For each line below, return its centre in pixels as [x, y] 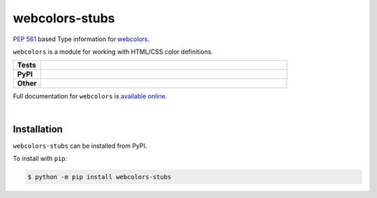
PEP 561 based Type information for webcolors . [81, 39]
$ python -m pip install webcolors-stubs [99, 177]
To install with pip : [40, 159]
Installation [38, 129]
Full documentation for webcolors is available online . [90, 96]
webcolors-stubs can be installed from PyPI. [80, 146]
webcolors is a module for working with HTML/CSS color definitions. [113, 52]
